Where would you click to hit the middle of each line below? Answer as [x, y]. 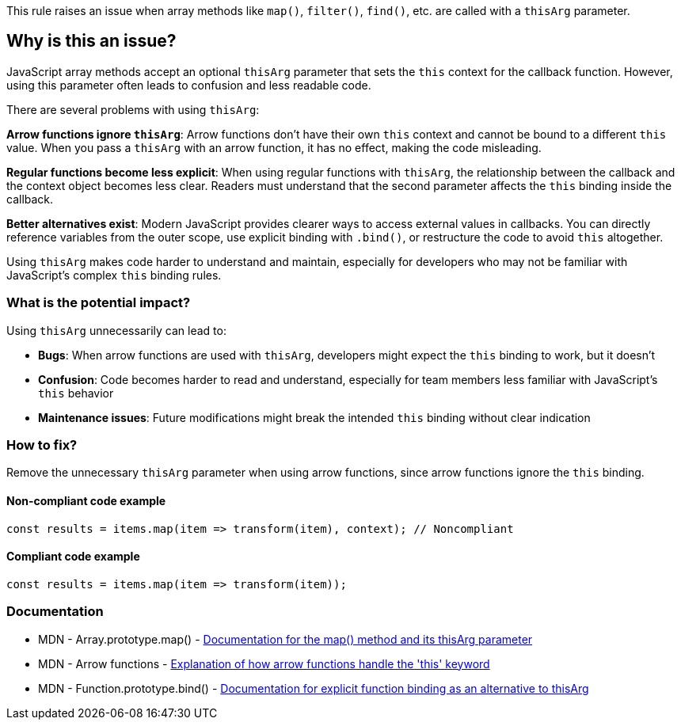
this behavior [76, 393]
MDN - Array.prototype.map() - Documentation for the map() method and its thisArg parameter [285, 639]
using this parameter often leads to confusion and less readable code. [189, 85]
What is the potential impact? [99, 303]
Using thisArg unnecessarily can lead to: [116, 330]
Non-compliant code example [86, 500]
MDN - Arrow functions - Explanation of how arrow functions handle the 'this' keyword [264, 663]
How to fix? [42, 445]
